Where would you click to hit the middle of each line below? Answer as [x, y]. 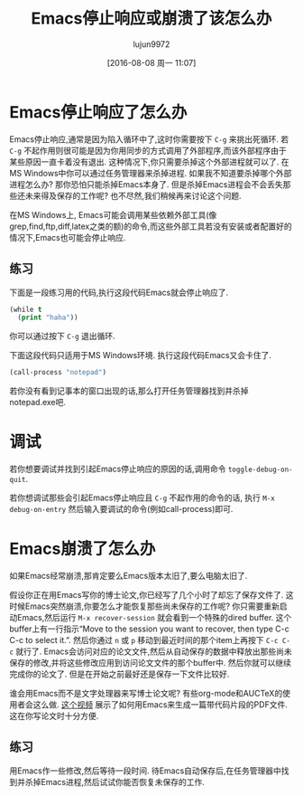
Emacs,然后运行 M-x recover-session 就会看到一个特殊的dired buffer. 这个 [154, 617]
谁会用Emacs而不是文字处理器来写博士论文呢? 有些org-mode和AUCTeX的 [146, 693]
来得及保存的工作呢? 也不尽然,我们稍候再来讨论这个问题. [137, 195]
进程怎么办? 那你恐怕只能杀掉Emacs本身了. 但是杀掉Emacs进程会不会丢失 [146, 184]
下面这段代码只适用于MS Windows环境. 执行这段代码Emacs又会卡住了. [141, 355]
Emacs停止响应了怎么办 [98, 112]
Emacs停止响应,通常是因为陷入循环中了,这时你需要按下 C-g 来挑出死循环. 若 [149, 139]
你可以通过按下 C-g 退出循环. [62, 336]
